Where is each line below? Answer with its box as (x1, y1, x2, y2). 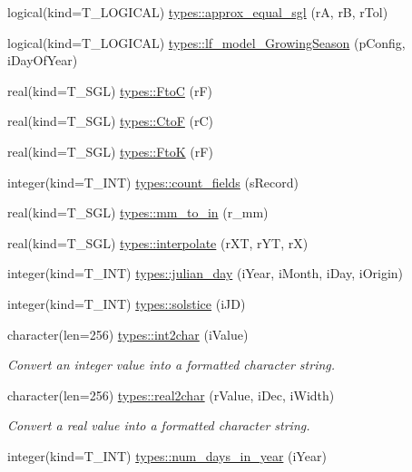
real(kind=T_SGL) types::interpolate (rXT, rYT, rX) (7, 233, 309, 252)
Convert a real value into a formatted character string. (7, 416, 310, 435)
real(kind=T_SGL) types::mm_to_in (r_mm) (7, 203, 269, 222)
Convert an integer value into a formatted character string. (7, 355, 336, 374)
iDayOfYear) (7, 51, 78, 70)
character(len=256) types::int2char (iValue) (7, 324, 249, 343)
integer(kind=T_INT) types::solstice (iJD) (7, 294, 246, 313)
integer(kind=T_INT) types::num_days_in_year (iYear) (7, 446, 327, 465)
